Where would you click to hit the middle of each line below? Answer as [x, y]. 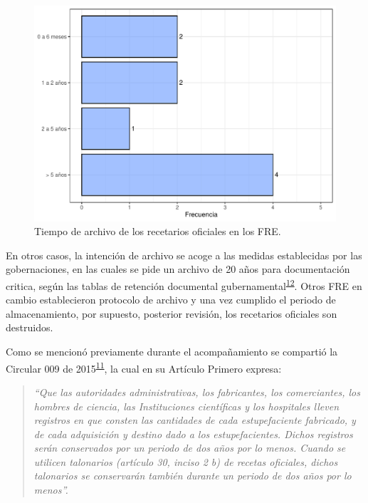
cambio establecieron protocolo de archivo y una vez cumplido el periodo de [171, 300]
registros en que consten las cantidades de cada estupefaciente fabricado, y [195, 420]
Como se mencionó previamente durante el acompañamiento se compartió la [172, 352]
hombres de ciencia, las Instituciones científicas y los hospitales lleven [186, 406]
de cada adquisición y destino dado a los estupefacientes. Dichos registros [193, 434]
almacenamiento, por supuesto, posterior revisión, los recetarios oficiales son [172, 313]
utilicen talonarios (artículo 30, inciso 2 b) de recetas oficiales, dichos [186, 461]
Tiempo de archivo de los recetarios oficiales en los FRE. [158, 231]
